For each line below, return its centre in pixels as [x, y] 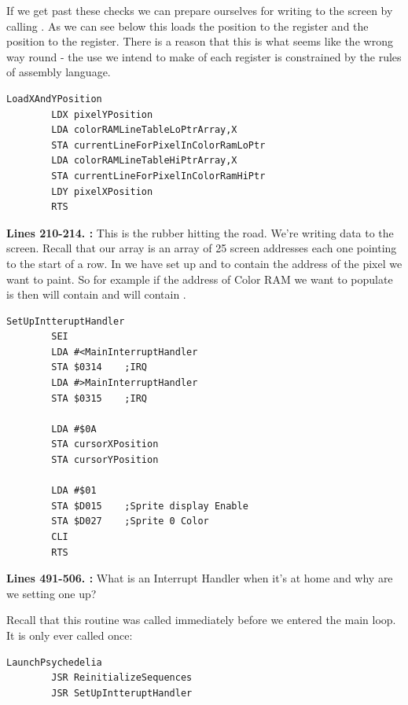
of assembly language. [59, 72]
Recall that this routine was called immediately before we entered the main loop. [201, 620]
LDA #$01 [74, 491]
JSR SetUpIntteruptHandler [122, 693]
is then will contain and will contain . [96, 294]
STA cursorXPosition [105, 444]
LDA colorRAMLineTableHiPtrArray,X [144, 161]
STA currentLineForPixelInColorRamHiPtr [158, 176]
